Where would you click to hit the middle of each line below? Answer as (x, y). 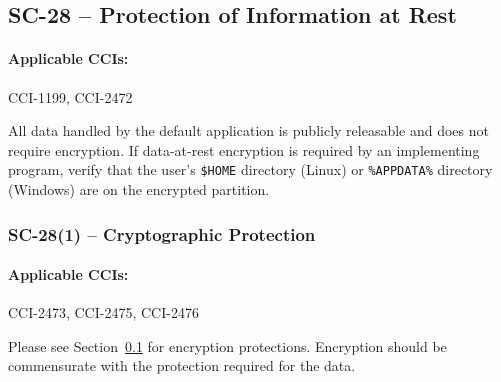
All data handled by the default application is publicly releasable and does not (248, 130)
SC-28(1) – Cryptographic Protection (162, 233)
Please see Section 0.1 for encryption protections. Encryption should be (227, 345)
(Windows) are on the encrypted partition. (139, 189)
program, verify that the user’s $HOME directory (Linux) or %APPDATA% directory (250, 169)
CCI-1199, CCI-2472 (70, 96)
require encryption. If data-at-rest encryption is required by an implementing (244, 149)
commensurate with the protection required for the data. (182, 365)
